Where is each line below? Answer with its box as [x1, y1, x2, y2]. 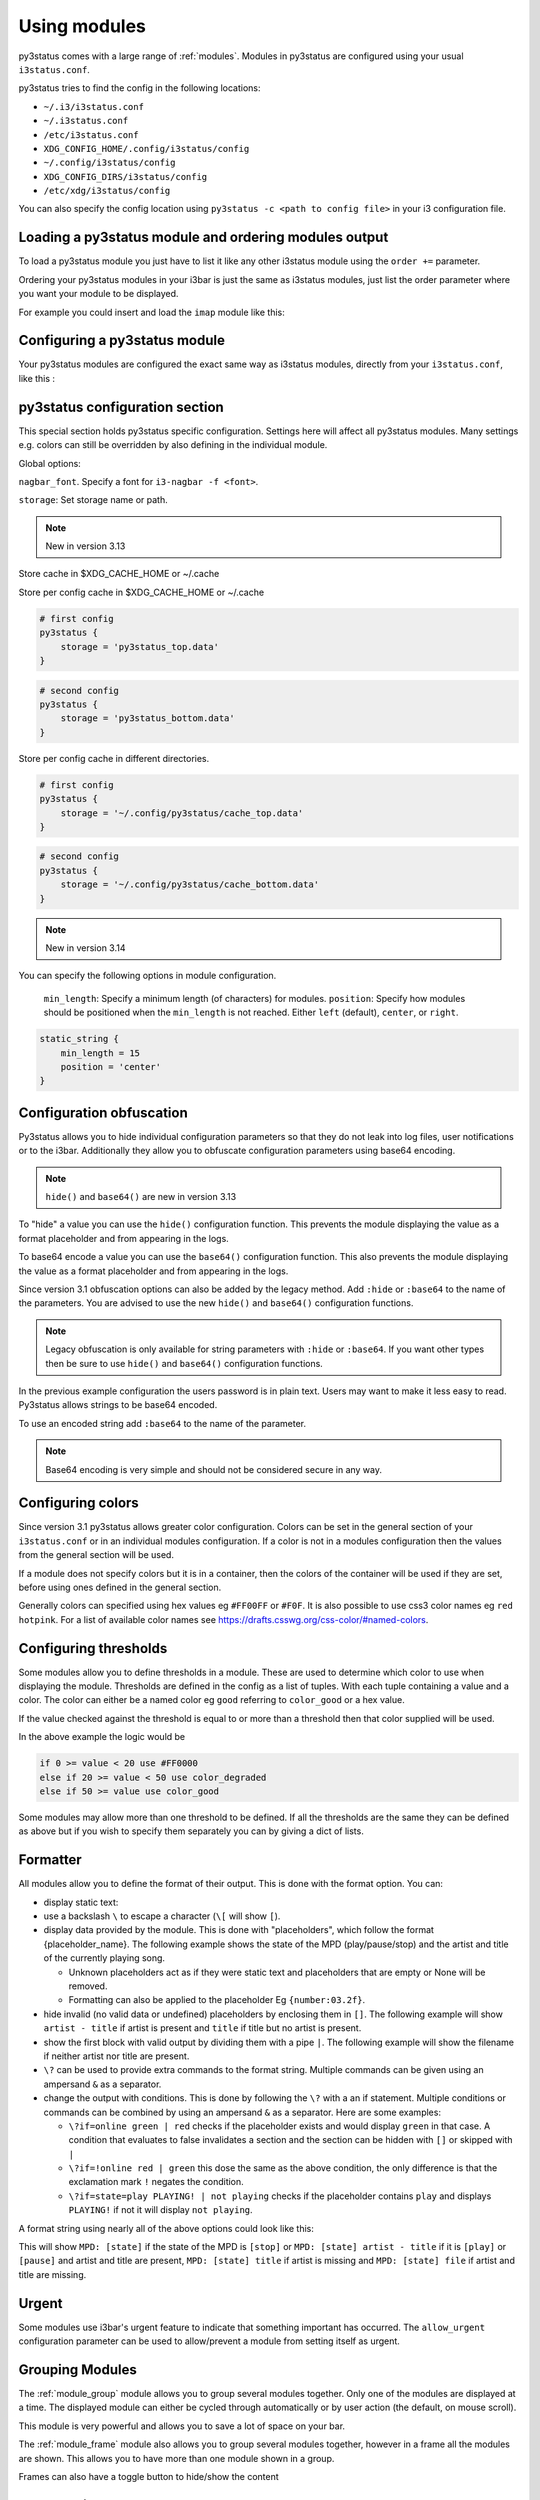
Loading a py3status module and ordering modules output [18, 229, 389, 246]
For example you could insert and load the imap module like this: [18, 306, 285, 318]
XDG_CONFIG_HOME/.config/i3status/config [43, 143, 250, 154]
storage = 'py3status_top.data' [60, 641, 220, 652]
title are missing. [18, 2268, 87, 2280]
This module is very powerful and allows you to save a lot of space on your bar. [18, 2420, 345, 2432]
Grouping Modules [18, 2361, 137, 2378]
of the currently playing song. [43, 1952, 165, 1964]
